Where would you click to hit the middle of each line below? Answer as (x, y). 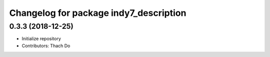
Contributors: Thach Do (46, 46)
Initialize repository (41, 39)
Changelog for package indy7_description (98, 13)
